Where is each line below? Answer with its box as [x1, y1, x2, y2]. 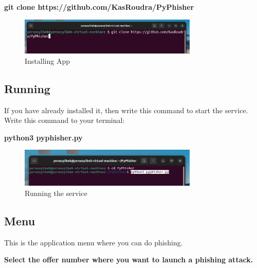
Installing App [25, 55, 70, 66]
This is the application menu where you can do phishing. [4, 237, 183, 247]
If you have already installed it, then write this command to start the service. [4, 104, 248, 115]
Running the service [25, 187, 87, 198]
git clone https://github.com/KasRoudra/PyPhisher [4, 2, 194, 12]
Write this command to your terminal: [4, 115, 125, 126]
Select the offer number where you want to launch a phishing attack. [4, 254, 253, 265]
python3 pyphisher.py [4, 132, 83, 142]
